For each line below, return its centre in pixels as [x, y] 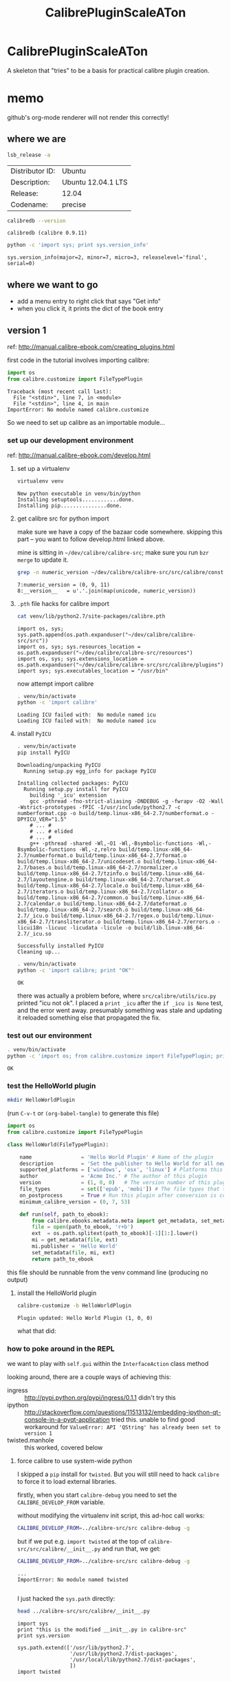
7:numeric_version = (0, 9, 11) [63, 585]
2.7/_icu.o [33, 916]
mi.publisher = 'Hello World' [75, 1247]
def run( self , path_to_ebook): [64, 1214]
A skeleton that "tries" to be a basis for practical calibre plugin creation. [108, 70]
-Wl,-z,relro [97, 850]
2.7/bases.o [34, 868]
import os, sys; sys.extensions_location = [80, 659]
